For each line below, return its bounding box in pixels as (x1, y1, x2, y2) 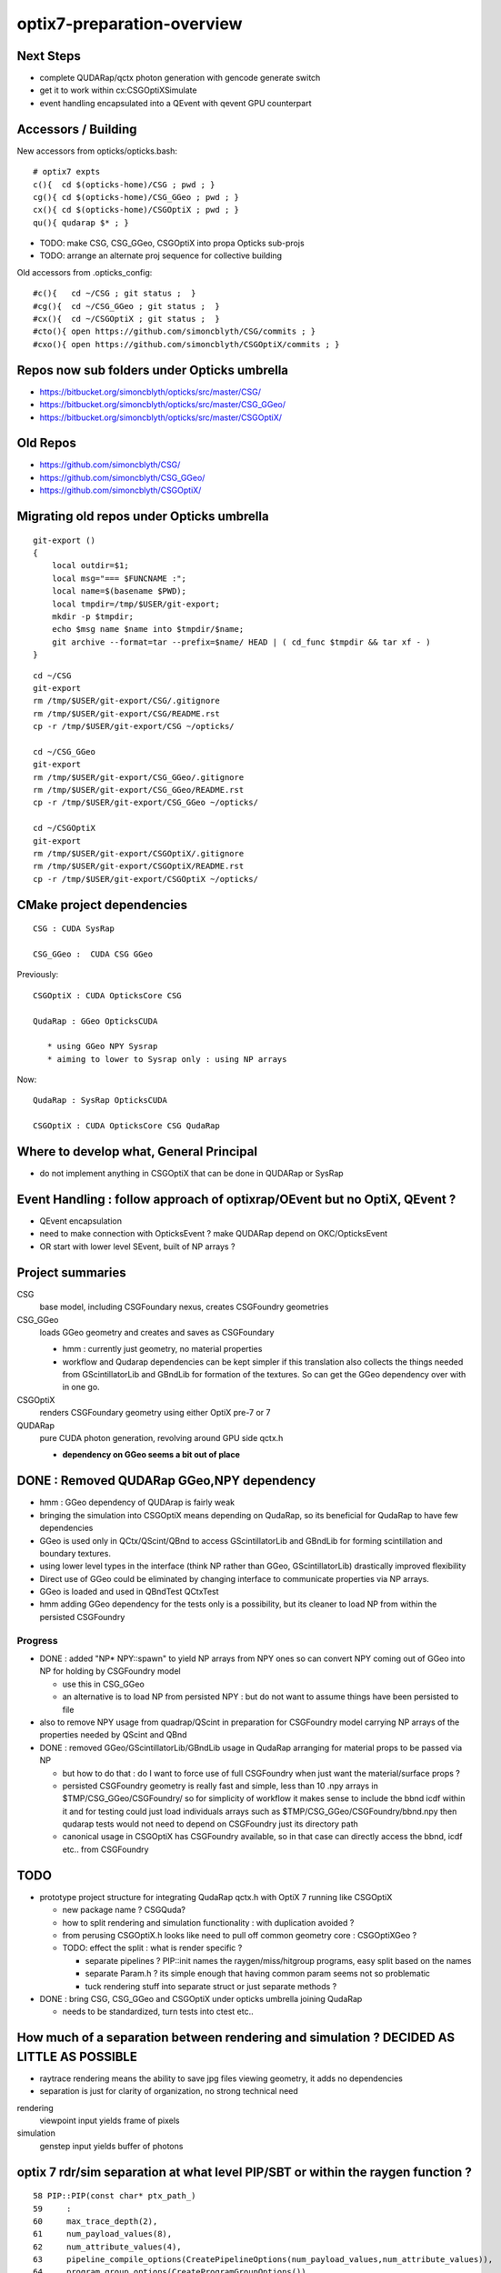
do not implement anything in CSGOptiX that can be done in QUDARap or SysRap (39, 1168, 345, 1179)
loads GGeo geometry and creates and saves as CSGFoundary (39, 1327, 275, 1337)
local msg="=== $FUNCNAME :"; (51, 573, 186, 584)
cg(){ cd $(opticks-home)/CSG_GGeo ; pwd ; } (33, 192, 240, 202)
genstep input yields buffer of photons (39, 2140, 184, 2151)
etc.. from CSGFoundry (62, 1844, 149, 1855)
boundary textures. (39, 1547, 111, 1558)
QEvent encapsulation (39, 1216, 123, 1227)
